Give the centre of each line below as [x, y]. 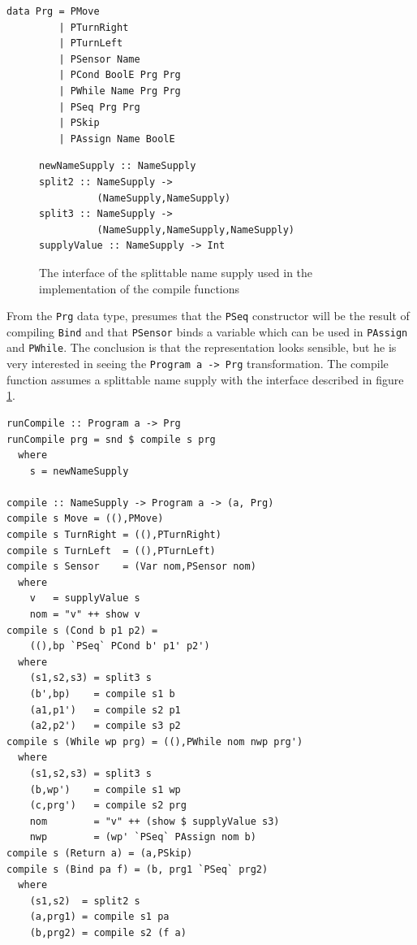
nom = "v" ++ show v [85, 615]
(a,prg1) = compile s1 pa [99, 917]
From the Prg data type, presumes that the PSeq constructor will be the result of [208, 316]
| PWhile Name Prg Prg [120, 91]
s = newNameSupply [79, 471]
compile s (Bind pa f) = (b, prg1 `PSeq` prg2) [138, 869]
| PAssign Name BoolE [117, 139]
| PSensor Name [99, 59]
